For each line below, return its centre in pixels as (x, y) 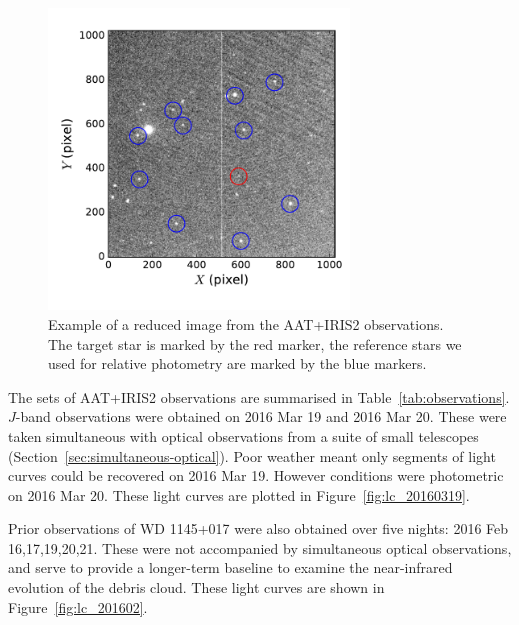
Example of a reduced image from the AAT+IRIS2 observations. (246, 323)
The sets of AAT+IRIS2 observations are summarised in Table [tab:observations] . (259, 396)
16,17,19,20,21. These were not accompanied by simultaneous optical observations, (260, 547)
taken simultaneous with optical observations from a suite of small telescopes (243, 435)
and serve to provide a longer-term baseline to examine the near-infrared (230, 567)
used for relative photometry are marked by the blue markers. (237, 363)
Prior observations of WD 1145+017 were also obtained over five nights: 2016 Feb (258, 528)
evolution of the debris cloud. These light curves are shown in (196, 587)
